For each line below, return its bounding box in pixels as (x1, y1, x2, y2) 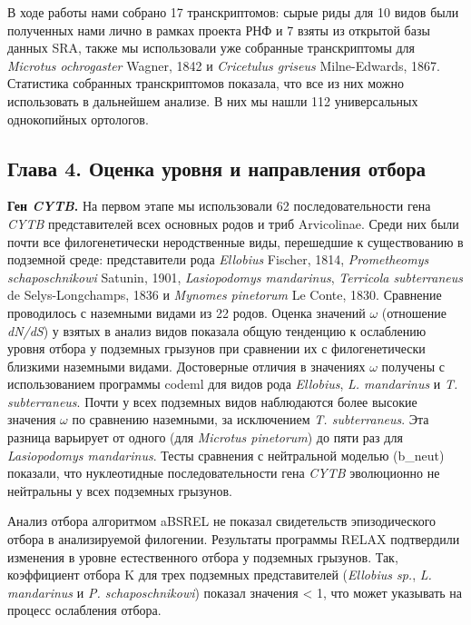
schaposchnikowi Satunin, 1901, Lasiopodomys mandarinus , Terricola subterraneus (7, 267, 463, 286)
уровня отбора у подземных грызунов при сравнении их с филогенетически (7, 339, 426, 358)
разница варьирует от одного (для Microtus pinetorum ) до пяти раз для (7, 428, 403, 447)
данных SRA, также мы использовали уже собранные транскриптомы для (7, 38, 415, 57)
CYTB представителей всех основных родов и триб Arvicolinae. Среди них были (7, 213, 459, 233)
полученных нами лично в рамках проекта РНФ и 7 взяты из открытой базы (7, 20, 430, 39)
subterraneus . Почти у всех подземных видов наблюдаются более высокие (7, 392, 417, 411)
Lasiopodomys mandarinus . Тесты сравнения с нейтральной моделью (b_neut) (7, 445, 445, 464)
